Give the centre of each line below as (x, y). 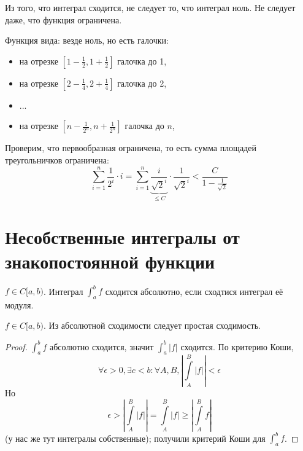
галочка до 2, (142, 83)
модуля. (19, 304)
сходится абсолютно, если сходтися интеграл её (194, 291)
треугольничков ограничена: (57, 159)
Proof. (16, 346)
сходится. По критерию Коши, (237, 346)
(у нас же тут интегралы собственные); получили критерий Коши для (135, 437)
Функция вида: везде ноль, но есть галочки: (87, 40)
